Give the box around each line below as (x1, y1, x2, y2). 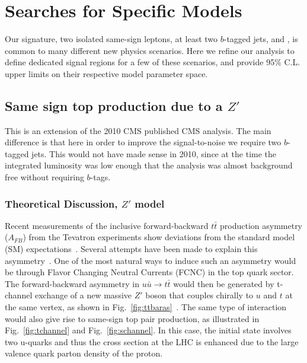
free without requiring (5, 171, 84, 183)
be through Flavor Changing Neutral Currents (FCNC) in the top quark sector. (5, 266, 294, 278)
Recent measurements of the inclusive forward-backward (5, 219, 209, 231)
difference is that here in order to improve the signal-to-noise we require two (5, 136, 282, 148)
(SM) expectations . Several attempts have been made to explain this (5, 243, 258, 255)
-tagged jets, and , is (223, 33, 298, 45)
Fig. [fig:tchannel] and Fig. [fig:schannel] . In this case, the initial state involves (5, 324, 292, 336)
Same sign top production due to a (5, 96, 223, 114)
